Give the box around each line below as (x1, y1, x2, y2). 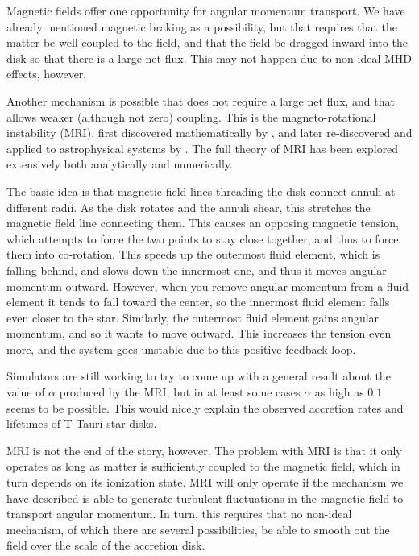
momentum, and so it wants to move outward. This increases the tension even (6, 325, 392, 342)
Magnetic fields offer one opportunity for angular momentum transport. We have (6, 2, 405, 19)
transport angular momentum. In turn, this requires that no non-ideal (6, 505, 352, 522)
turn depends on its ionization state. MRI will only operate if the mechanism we (6, 474, 404, 491)
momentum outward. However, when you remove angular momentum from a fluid (6, 277, 409, 294)
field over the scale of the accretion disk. (6, 537, 205, 554)
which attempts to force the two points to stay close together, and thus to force (6, 230, 399, 247)
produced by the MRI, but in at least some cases (59, 384, 301, 400)
